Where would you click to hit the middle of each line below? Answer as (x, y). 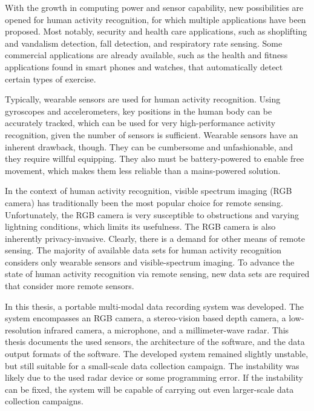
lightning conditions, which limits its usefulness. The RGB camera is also (140, 226)
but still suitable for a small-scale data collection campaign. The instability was (152, 365)
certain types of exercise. (51, 79)
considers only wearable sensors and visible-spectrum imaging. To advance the (150, 262)
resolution (23, 329)
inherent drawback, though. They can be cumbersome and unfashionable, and (149, 146)
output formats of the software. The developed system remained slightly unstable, (157, 354)
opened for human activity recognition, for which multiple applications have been (155, 19)
